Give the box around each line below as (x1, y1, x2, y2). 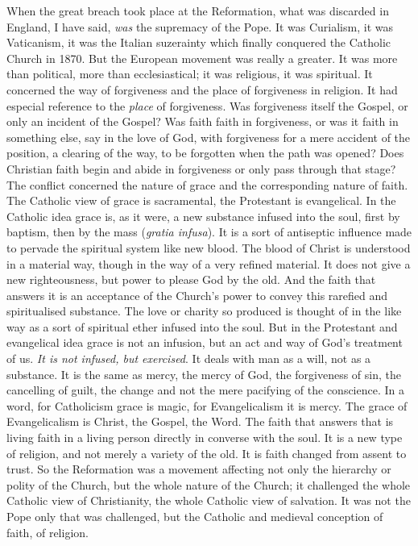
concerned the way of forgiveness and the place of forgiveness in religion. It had (6, 81, 398, 98)
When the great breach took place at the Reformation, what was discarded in (6, 2, 389, 19)
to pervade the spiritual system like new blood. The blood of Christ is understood (6, 239, 411, 256)
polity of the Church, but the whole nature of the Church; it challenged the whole (6, 476, 411, 493)
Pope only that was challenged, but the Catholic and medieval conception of (6, 508, 383, 524)
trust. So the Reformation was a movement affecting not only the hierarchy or (6, 461, 391, 477)
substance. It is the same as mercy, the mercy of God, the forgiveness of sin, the (6, 365, 401, 382)
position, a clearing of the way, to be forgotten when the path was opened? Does (6, 144, 404, 161)
